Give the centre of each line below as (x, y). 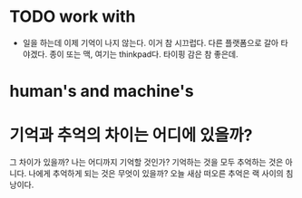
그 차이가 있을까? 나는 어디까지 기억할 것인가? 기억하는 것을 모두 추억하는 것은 (146, 162)
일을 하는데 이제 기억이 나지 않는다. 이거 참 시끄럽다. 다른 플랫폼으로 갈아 (151, 42)
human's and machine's (102, 91)
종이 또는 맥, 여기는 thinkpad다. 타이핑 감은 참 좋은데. (144, 54)
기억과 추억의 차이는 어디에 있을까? (131, 135)
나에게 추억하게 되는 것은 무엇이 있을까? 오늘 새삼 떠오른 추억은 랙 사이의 (156, 174)
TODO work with (73, 17)
